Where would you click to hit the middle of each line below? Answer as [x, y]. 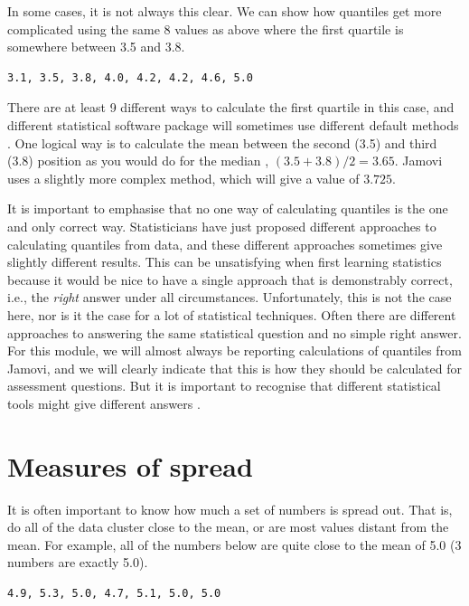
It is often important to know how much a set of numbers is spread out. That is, [230, 509]
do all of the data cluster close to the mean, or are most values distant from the [228, 527]
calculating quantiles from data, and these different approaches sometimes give [225, 244]
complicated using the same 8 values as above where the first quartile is [206, 28]
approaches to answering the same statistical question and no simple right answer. [234, 332]
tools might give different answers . [104, 403]
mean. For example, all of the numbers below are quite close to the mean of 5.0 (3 [234, 544]
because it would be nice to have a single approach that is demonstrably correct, [230, 279]
